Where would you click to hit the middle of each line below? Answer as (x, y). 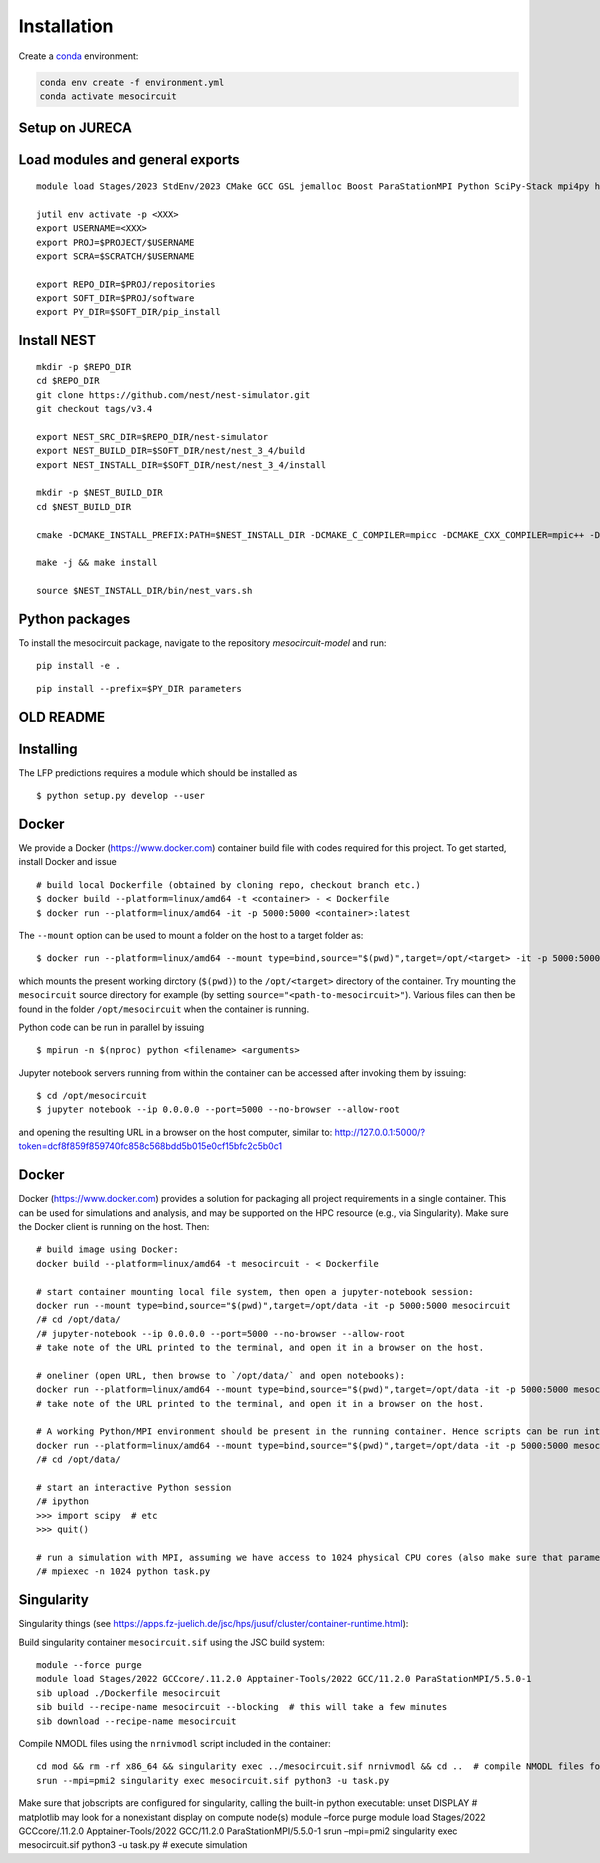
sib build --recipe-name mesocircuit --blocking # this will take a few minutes (242, 1707)
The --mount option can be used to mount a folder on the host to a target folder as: (191, 935)
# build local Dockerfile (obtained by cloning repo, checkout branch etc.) (229, 884)
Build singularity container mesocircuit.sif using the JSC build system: (171, 1642)
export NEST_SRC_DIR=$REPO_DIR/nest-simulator (152, 436)
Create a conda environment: (78, 56)
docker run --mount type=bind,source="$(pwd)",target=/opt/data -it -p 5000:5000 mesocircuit (273, 1305)
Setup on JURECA (75, 128)
